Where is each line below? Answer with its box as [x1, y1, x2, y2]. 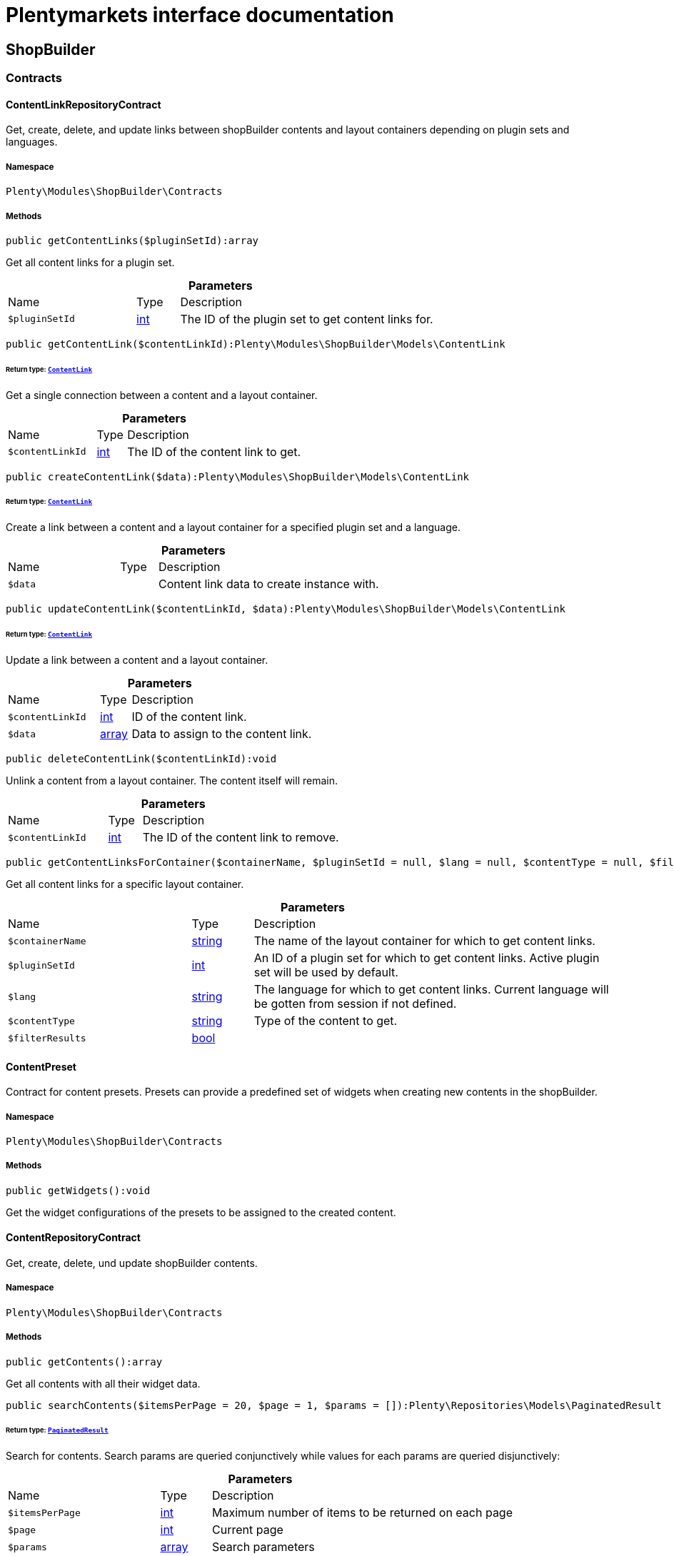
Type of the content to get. [253, 1014, 398, 1029]
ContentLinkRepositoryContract [6, 98, 161, 111]
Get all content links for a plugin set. [6, 256, 175, 268]
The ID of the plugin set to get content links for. [180, 311, 433, 326]
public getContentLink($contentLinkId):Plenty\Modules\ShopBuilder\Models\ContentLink [6, 338, 505, 350]
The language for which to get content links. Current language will [253, 982, 609, 997]
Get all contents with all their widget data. [6, 1377, 201, 1390]
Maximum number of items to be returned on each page [212, 1505, 513, 1520]
